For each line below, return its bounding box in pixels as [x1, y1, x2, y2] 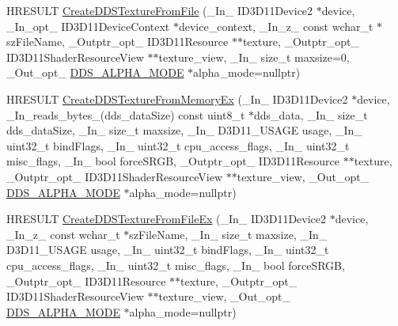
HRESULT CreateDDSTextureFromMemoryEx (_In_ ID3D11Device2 [6, 90, 348, 107]
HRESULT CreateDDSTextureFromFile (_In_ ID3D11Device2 [6, 2, 313, 18]
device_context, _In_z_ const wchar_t [178, 17, 373, 34]
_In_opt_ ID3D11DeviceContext [6, 17, 170, 34]
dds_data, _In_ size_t [254, 106, 368, 123]
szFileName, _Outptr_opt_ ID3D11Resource [6, 33, 229, 50]
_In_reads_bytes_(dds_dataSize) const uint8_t [6, 106, 245, 123]
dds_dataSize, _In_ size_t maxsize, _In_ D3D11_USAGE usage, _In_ [6, 122, 362, 138]
